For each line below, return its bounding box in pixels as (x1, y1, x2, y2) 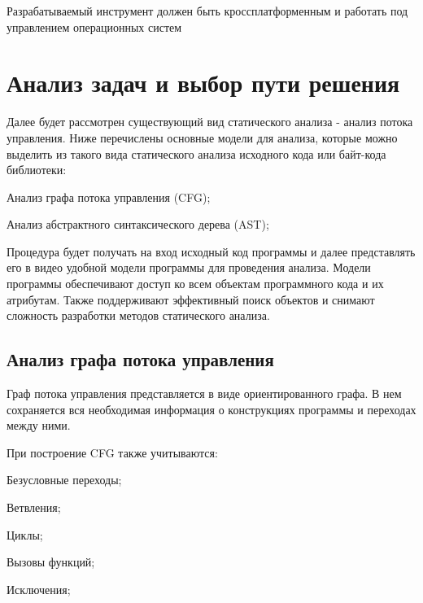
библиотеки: (7, 161, 67, 178)
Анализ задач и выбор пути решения (7, 66, 400, 99)
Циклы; (7, 526, 43, 543)
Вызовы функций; (7, 553, 95, 570)
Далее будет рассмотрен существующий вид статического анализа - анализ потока (7, 113, 413, 130)
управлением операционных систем (7, 18, 182, 35)
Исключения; (7, 580, 71, 597)
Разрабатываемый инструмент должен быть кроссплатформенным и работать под (7, 2, 408, 19)
